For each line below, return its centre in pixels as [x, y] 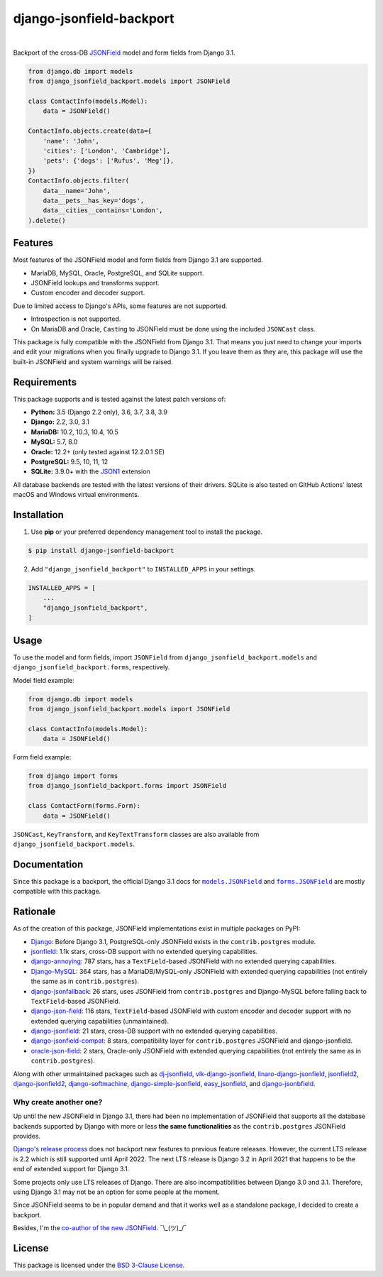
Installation [38, 515]
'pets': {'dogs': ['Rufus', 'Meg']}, [109, 161]
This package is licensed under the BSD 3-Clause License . [99, 1265]
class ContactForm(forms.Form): [84, 806]
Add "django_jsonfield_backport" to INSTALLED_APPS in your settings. [143, 569]
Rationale [34, 912]
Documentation [48, 864]
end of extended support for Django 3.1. [71, 1169]
